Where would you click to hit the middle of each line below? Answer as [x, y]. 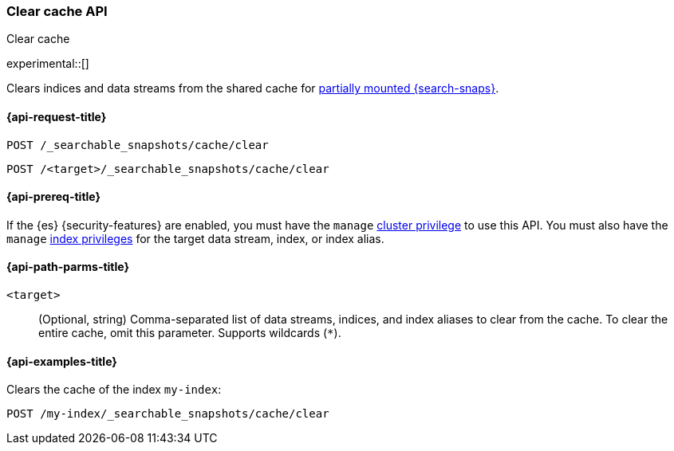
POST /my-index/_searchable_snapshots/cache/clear [168, 414]
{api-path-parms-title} [68, 267]
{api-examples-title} [62, 361]
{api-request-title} [57, 116]
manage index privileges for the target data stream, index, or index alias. [195, 238]
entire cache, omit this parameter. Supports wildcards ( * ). [190, 333]
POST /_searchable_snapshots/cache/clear [138, 145]
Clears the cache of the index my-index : [114, 390]
